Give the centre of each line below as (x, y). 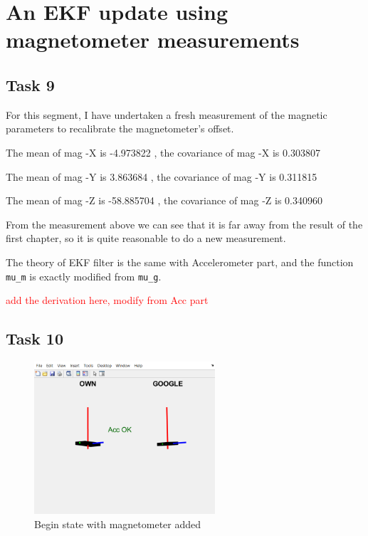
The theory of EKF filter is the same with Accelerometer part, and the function (180, 262)
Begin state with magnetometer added (118, 524)
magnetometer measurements (153, 40)
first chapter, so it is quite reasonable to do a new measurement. (146, 238)
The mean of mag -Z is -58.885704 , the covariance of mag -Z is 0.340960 (164, 200)
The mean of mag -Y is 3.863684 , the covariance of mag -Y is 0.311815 (162, 176)
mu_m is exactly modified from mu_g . (84, 276)
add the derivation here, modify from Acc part (107, 300)
